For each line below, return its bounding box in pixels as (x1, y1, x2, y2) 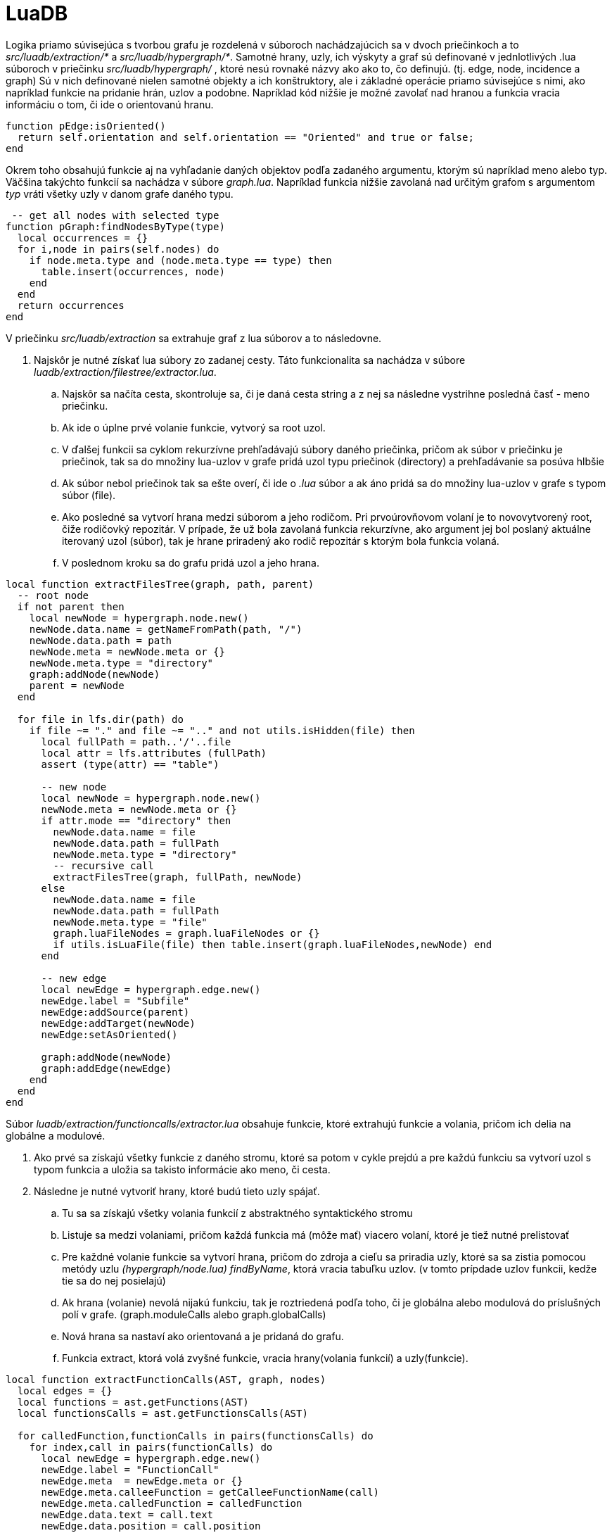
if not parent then (17, 600, 125, 612)
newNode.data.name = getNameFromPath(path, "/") (29, 623, 302, 635)
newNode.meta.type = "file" (53, 916, 208, 928)
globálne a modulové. (6, 1129, 106, 1142)
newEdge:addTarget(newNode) (41, 1017, 196, 1029)
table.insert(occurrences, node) (41, 265, 225, 277)
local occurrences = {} (17, 232, 148, 244)
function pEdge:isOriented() (6, 120, 166, 132)
